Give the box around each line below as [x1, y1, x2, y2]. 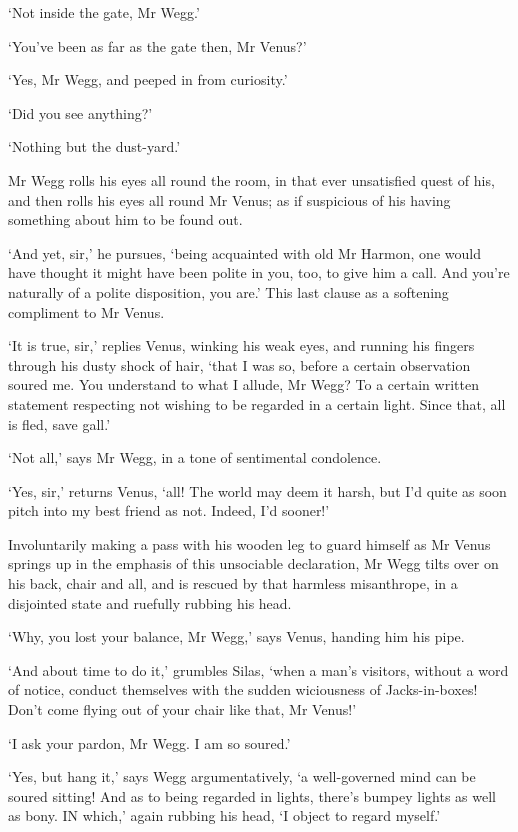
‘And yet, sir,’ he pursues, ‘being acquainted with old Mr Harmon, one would [8, 242, 481, 263]
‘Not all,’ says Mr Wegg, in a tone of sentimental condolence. [8, 447, 382, 468]
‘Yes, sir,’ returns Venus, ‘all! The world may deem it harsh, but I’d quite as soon [8, 480, 507, 501]
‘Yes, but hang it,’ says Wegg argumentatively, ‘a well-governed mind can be [8, 766, 476, 787]
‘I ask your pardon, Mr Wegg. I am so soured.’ [8, 732, 291, 753]
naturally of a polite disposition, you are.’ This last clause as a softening [8, 281, 449, 302]
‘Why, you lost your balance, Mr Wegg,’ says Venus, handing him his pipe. [8, 626, 465, 647]
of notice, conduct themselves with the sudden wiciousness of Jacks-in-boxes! [8, 679, 478, 700]
